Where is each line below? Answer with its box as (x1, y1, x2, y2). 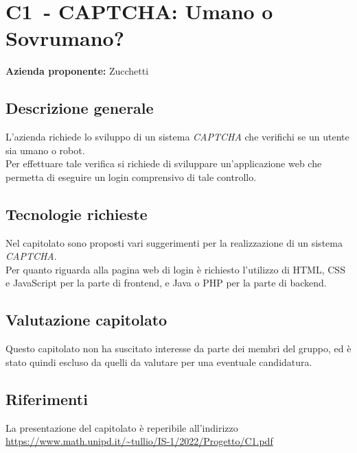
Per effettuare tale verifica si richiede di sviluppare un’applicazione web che (5, 156, 322, 171)
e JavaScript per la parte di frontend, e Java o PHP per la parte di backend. (5, 276, 327, 290)
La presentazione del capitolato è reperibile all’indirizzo (5, 420, 238, 434)
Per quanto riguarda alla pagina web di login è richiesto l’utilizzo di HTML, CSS (5, 262, 345, 276)
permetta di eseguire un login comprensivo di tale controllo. (5, 169, 257, 184)
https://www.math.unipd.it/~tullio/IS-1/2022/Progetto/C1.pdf (5, 434, 273, 448)
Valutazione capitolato (5, 309, 168, 330)
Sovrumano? (5, 24, 124, 52)
